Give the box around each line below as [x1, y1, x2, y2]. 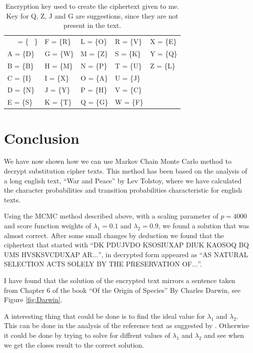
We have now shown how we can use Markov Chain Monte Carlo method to [4, 156, 231, 166]
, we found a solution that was [158, 221, 250, 231]
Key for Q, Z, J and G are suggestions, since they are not [6, 10, 179, 21]
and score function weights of [4, 221, 92, 231]
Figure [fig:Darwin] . [4, 294, 63, 305]
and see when [204, 330, 244, 340]
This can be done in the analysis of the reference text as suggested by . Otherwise [4, 320, 250, 331]
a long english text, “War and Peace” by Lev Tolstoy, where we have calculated [4, 175, 242, 185]
